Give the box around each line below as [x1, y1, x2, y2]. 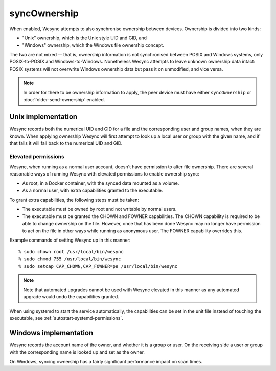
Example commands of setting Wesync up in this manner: [9, 237, 131, 243]
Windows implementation [9, 328, 94, 337]
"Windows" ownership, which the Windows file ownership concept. [22, 42, 165, 48]
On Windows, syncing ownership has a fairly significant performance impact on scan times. [9, 358, 203, 364]
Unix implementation [9, 113, 78, 121]
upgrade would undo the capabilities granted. [23, 294, 120, 300]
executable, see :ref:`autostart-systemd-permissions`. [9, 315, 124, 321]
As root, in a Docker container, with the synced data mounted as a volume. [22, 180, 179, 186]
